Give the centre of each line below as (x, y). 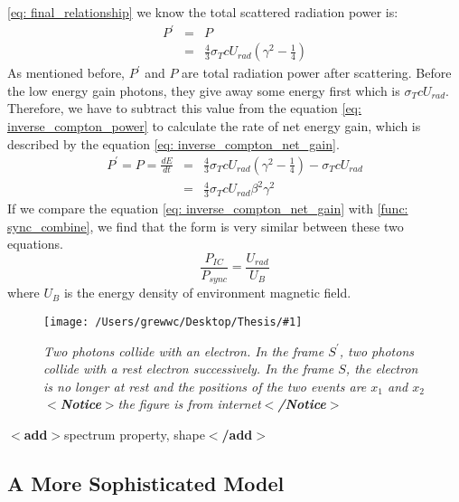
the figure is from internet (189, 404)
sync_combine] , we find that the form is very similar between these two (206, 226)
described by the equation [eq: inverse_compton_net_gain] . (173, 143)
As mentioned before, (66, 73)
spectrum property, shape (135, 434)
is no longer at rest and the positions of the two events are (205, 386)
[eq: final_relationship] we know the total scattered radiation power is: (203, 12)
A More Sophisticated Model (146, 483)
